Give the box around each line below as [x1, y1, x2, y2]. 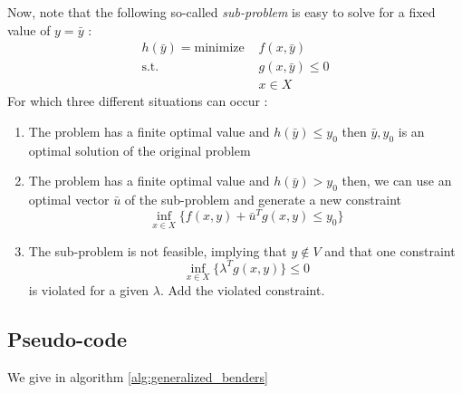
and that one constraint [324, 241, 456, 260]
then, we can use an [342, 171, 452, 190]
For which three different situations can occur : [7, 91, 268, 110]
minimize [194, 42, 245, 55]
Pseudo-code [7, 324, 128, 352]
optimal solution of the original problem [28, 140, 251, 159]
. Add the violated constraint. [159, 280, 325, 299]
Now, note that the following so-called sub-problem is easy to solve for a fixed [7, 3, 436, 21]
